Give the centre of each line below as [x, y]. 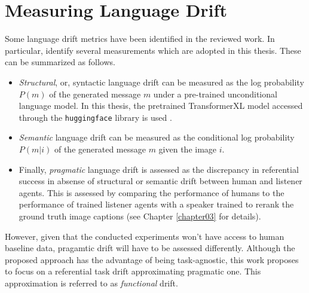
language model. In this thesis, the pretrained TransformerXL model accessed [161, 106]
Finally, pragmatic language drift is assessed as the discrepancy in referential [159, 169]
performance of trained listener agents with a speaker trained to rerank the [156, 204]
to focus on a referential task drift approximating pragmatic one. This [133, 271]
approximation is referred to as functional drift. [91, 283]
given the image [188, 149]
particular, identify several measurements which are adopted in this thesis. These [153, 50]
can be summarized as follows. [60, 62]
